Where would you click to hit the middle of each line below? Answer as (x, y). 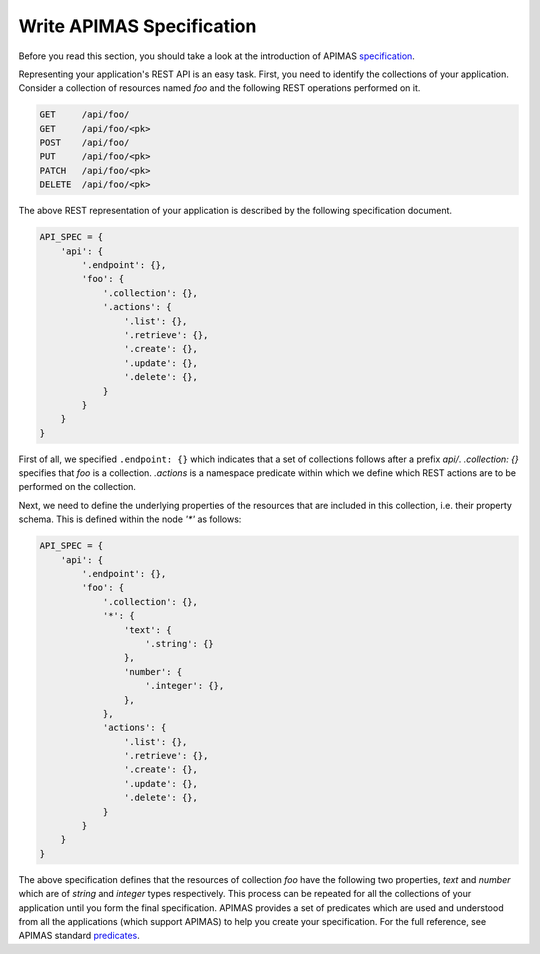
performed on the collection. (77, 487)
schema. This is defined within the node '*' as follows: (130, 519)
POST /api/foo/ (84, 143)
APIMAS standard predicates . (79, 936)
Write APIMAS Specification (137, 26)
